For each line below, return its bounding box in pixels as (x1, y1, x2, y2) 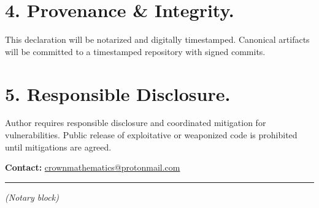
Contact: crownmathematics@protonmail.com (5, 161, 180, 174)
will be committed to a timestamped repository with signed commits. (5, 45, 266, 58)
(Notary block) (5, 190, 59, 203)
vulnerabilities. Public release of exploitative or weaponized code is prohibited (5, 128, 298, 141)
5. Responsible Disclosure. (5, 81, 231, 106)
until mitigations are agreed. (5, 140, 112, 153)
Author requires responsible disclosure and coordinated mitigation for (5, 116, 266, 129)
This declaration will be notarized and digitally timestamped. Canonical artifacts (5, 33, 310, 46)
